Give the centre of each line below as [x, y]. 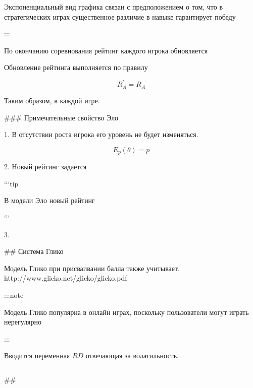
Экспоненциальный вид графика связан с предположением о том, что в [114, 7]
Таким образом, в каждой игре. [52, 100]
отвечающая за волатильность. [132, 355]
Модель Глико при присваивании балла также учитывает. [92, 268]
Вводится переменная [37, 355]
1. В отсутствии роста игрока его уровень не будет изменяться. [101, 134]
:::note [14, 295]
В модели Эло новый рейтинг [49, 200]
